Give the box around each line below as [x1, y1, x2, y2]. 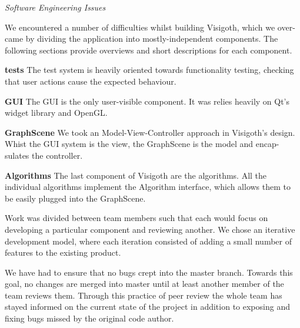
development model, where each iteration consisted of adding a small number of [5, 235, 292, 247]
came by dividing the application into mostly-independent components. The [5, 32, 278, 45]
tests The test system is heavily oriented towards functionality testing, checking [5, 63, 294, 76]
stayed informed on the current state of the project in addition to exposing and [5, 300, 290, 313]
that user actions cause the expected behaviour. [5, 75, 176, 87]
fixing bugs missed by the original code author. [5, 312, 174, 324]
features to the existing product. [5, 246, 121, 259]
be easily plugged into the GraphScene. [5, 192, 146, 204]
